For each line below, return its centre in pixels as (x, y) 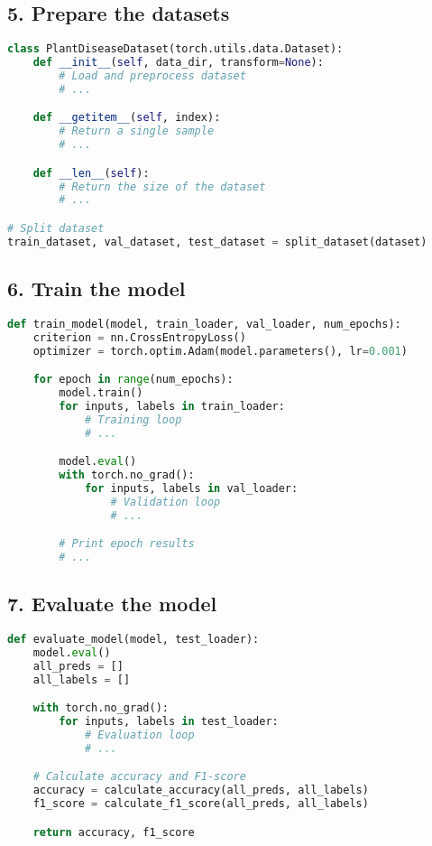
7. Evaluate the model (112, 604)
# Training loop (133, 419)
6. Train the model (97, 288)
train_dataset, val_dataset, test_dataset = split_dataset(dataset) (217, 242)
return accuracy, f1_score (114, 832)
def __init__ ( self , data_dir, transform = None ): (178, 63)
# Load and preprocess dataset (152, 75)
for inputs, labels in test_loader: (169, 722)
